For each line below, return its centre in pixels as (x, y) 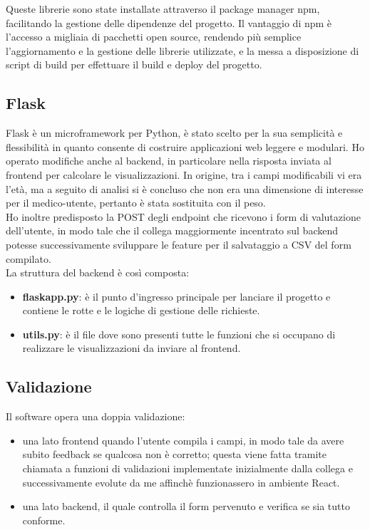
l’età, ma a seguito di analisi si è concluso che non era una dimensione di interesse (185, 188)
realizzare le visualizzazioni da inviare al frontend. (132, 348)
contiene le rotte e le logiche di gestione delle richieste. (141, 310)
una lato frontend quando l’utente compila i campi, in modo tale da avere (183, 440)
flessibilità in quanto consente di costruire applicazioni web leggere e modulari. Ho (185, 146)
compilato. (29, 258)
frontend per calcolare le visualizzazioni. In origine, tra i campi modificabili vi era (184, 174)
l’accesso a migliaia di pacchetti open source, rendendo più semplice (154, 37)
